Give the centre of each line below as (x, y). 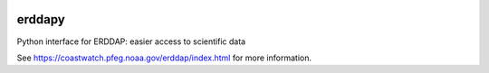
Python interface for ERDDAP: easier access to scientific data (131, 41)
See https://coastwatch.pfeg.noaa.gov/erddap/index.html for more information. (164, 58)
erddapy (41, 19)
